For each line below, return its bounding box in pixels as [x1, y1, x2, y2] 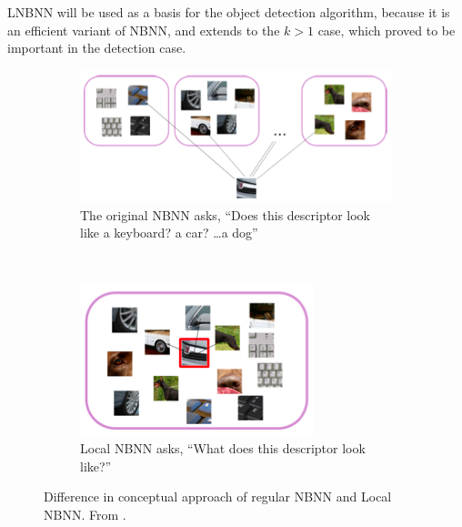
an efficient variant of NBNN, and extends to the [7, 20, 280, 39]
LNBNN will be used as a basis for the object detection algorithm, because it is [7, 3, 450, 21]
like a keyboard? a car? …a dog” [80, 223, 258, 242]
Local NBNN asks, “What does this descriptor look [80, 439, 366, 458]
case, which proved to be [317, 20, 456, 39]
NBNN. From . [44, 504, 126, 523]
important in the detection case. [7, 38, 186, 57]
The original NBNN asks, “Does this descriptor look [80, 205, 370, 224]
